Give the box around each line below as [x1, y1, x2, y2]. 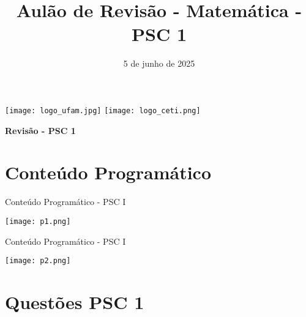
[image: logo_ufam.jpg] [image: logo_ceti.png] [5, 106, 201, 115]
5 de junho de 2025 [123, 57, 195, 70]
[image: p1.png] [5, 217, 71, 226]
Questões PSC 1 [5, 289, 144, 314]
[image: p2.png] [5, 256, 71, 266]
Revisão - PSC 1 [5, 124, 76, 136]
